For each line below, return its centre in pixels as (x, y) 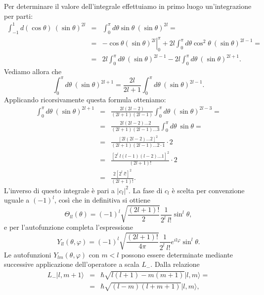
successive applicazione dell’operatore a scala (72, 264)
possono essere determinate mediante (177, 254)
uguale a (17, 200)
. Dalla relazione (175, 264)
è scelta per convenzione (208, 190)
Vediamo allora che (33, 71)
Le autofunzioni (28, 254)
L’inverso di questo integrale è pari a (60, 190)
